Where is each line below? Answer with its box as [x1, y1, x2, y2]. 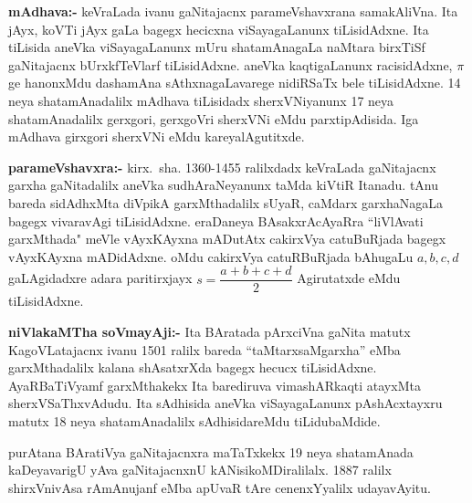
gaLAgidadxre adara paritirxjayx [8, 268, 193, 288]
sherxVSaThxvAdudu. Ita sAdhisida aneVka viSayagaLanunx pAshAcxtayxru [8, 393, 443, 413]
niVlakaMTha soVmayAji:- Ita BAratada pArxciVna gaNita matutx [8, 321, 411, 341]
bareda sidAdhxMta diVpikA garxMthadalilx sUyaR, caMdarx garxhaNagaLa [8, 193, 444, 212]
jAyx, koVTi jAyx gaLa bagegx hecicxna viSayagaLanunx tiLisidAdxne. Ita [8, 19, 429, 38]
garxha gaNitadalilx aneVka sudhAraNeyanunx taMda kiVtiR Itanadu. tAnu [8, 175, 439, 194]
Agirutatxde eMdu [297, 268, 401, 288]
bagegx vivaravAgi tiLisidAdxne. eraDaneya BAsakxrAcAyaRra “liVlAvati [8, 211, 424, 230]
